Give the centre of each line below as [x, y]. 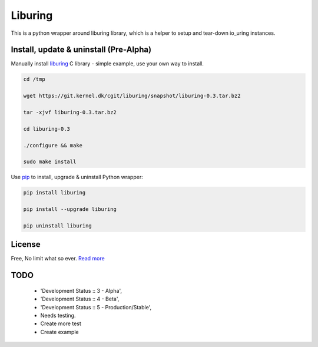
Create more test [61, 323]
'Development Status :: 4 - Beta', [80, 299]
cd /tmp [34, 79]
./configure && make [53, 145]
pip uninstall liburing [58, 226]
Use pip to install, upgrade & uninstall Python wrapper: [77, 177]
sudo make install [50, 162]
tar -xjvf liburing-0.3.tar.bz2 [70, 112]
